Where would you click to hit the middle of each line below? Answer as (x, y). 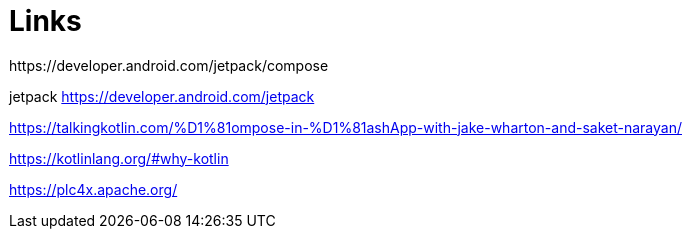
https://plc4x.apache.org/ (93, 189)
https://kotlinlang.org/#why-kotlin (119, 158)
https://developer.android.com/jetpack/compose (169, 65)
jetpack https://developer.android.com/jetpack (162, 96)
